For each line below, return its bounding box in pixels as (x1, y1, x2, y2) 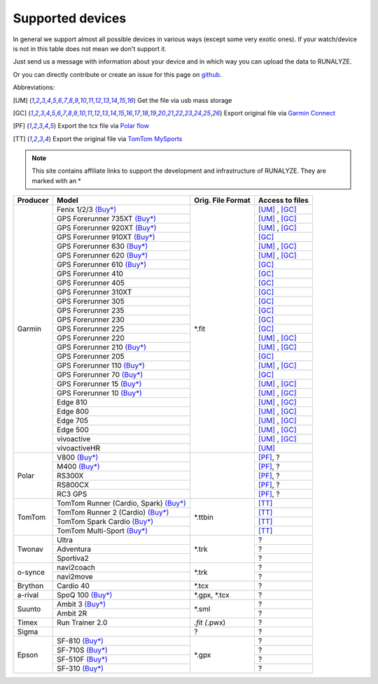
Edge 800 (57, 406, 90, 416)
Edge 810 (57, 397, 87, 407)
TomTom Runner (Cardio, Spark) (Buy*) (57, 499, 187, 508)
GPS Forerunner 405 (57, 278, 125, 288)
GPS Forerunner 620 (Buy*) (57, 250, 148, 260)
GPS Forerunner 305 (57, 297, 125, 306)
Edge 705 (57, 416, 89, 426)
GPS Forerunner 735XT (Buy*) (57, 214, 157, 224)
